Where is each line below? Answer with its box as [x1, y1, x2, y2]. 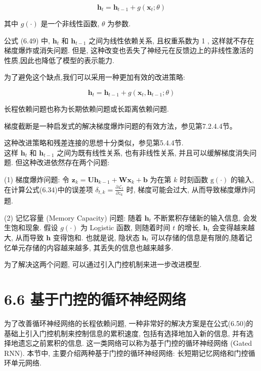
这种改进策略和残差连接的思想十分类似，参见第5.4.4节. [4, 137, 184, 148]
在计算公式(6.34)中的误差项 [4, 184, 93, 194]
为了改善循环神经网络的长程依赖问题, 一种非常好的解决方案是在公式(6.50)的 [4, 317, 253, 328]
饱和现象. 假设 [11, 222, 58, 233]
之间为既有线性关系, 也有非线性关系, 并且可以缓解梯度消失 [57, 147, 250, 157]
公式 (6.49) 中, [4, 35, 50, 45]
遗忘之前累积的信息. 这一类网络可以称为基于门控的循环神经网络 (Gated [18, 338, 252, 348]
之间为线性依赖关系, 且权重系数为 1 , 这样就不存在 [89, 35, 254, 45]
